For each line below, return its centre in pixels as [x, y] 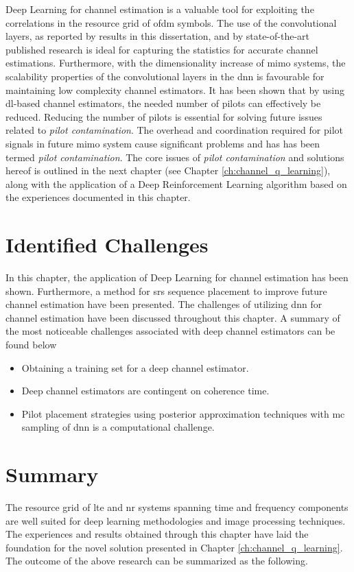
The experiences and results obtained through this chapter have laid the [157, 534]
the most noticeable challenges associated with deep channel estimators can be [170, 331]
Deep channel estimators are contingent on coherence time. [145, 391]
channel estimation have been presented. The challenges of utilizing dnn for [164, 304]
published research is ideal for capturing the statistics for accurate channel [162, 49]
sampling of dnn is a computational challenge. [118, 427]
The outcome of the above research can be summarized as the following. [157, 561]
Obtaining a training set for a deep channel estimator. [135, 367]
